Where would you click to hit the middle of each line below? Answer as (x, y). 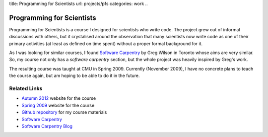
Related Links (26, 88)
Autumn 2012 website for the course (59, 98)
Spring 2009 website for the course (58, 105)
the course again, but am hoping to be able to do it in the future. (74, 76)
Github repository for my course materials (64, 112)
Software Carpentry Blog (47, 126)
